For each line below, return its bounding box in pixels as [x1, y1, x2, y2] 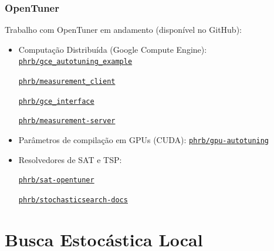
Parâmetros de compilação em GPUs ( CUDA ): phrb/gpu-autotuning [18, 134, 269, 146]
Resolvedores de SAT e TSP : [18, 153, 122, 165]
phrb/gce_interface [18, 97, 94, 106]
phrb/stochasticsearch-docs [18, 195, 128, 204]
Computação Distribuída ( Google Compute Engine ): [18, 43, 207, 55]
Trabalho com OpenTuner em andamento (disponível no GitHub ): [5, 23, 242, 36]
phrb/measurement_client [18, 77, 116, 86]
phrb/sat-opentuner [18, 176, 94, 185]
